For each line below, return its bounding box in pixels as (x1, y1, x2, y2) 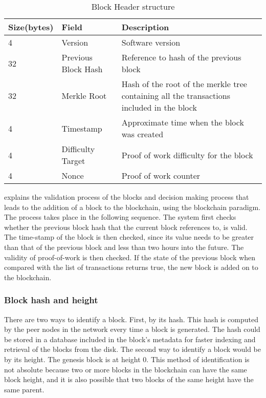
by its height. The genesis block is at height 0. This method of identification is (4, 353, 250, 364)
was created (121, 128, 164, 140)
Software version (121, 36, 181, 48)
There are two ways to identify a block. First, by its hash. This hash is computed (4, 313, 259, 324)
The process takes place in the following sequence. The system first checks (4, 212, 236, 222)
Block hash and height (4, 294, 98, 306)
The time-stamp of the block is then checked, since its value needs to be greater (4, 232, 254, 242)
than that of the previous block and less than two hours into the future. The (4, 241, 244, 252)
